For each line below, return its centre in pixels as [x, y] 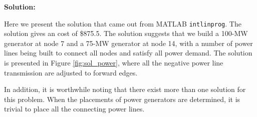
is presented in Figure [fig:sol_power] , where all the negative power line [114, 63]
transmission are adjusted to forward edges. [71, 72]
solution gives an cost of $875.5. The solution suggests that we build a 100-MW [126, 33]
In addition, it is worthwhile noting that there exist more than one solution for [125, 89]
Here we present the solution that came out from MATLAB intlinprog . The [123, 23]
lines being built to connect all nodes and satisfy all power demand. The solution [128, 53]
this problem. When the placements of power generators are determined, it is [122, 99]
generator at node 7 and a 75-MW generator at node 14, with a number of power [128, 43]
